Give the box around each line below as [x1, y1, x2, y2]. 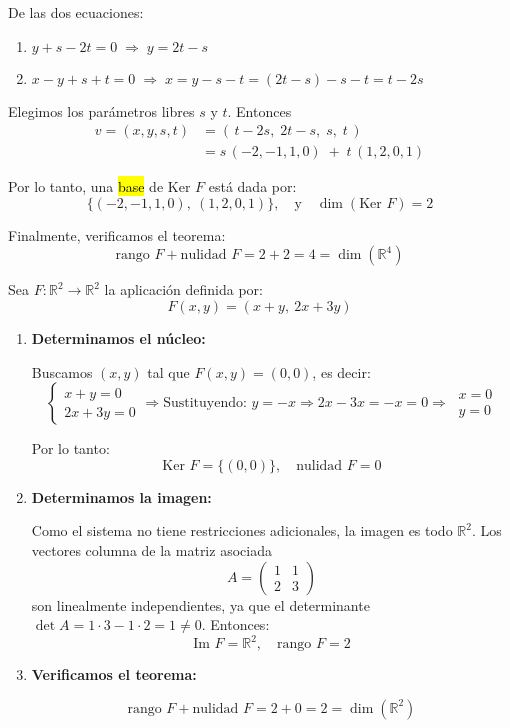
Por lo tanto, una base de [8, 176, 164, 197]
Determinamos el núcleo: [31, 328, 206, 349]
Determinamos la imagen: [31, 486, 212, 507]
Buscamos [31, 361, 93, 382]
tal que [147, 361, 190, 382]
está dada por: [208, 176, 297, 197]
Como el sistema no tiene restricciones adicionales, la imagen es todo [31, 520, 453, 541]
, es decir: [312, 361, 371, 382]
